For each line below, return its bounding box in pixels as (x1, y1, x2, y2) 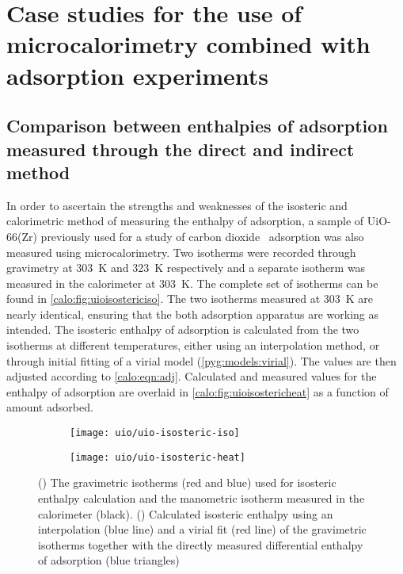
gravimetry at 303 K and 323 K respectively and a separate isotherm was (6, 259, 366, 276)
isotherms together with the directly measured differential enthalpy (38, 536, 363, 553)
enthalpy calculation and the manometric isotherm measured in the (38, 489, 365, 506)
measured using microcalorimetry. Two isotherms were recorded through (6, 243, 356, 260)
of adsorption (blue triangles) (38, 552, 180, 568)
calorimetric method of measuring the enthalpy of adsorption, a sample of (6, 212, 364, 229)
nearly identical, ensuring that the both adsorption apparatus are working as (6, 305, 378, 322)
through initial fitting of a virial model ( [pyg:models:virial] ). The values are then (6, 352, 397, 369)
